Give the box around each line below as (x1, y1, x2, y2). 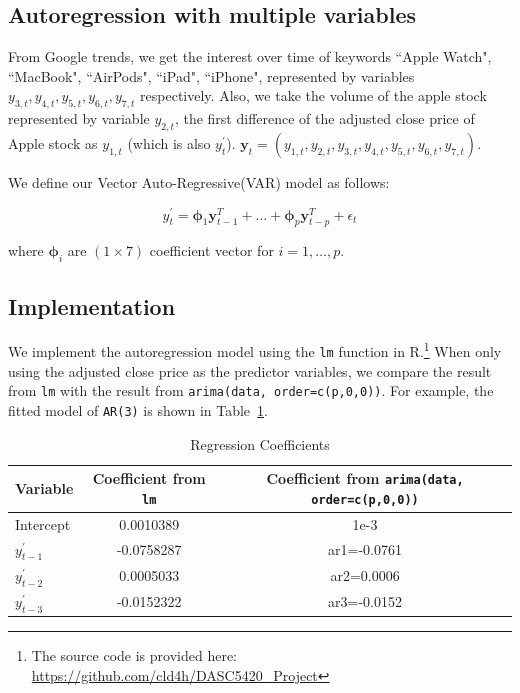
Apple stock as (8, 132, 98, 153)
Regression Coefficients (190, 433, 330, 454)
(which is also (127, 132, 211, 153)
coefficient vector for (149, 240, 274, 261)
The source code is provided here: (31, 645, 237, 666)
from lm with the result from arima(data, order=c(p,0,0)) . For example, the (8, 380, 494, 401)
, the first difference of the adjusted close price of (174, 108, 475, 129)
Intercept (15, 513, 71, 534)
